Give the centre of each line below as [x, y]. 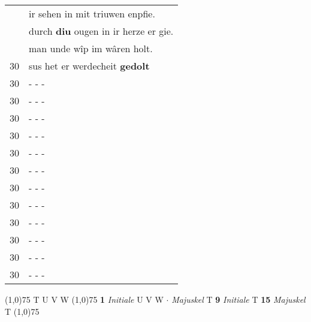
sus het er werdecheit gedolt [89, 66]
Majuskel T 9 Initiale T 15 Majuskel [238, 299]
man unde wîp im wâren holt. [91, 48]
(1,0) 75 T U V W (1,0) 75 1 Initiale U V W [84, 299]
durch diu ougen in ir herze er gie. [101, 31]
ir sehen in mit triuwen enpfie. [92, 13]
